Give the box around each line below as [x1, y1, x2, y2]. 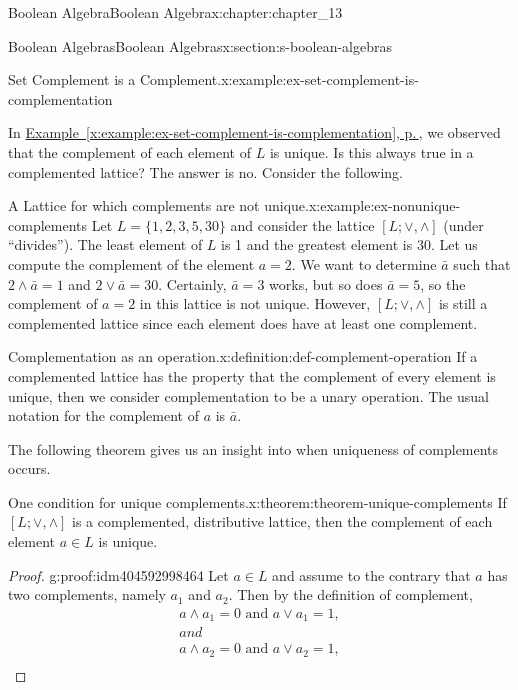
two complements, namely [8, 584, 166, 605]
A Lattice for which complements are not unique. [8, 195, 309, 216]
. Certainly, [158, 273, 227, 294]
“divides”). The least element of [8, 234, 203, 255]
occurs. [8, 458, 51, 479]
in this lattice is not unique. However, [139, 293, 371, 314]
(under [443, 214, 484, 235]
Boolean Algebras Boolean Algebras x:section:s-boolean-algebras [8, 35, 392, 56]
